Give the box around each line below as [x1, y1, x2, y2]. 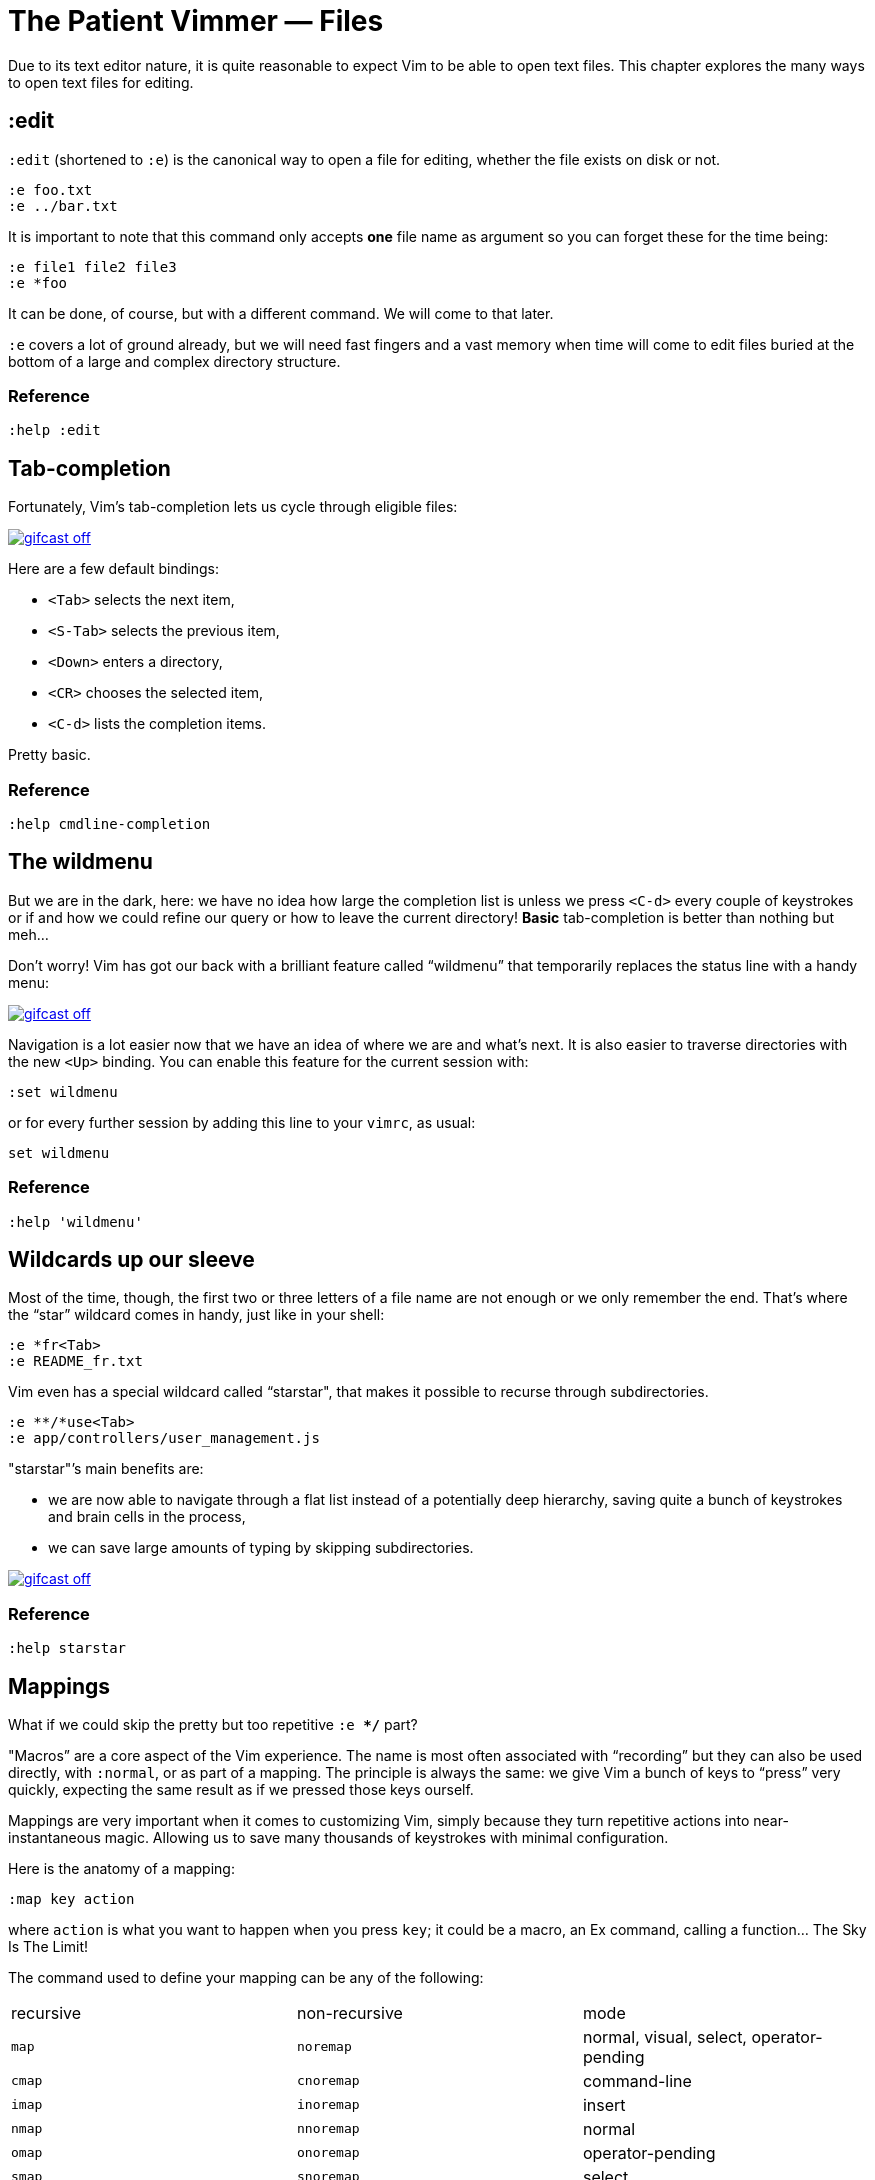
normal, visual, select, [582, 2026, 747, 2047]
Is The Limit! [8, 1937, 89, 1955]
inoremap [296, 2097, 360, 2113]
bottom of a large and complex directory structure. [8, 352, 341, 370]
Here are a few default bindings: [8, 560, 220, 578]
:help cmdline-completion [8, 815, 211, 832]
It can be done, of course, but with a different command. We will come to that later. [8, 304, 554, 322]
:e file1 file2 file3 [8, 258, 177, 275]
